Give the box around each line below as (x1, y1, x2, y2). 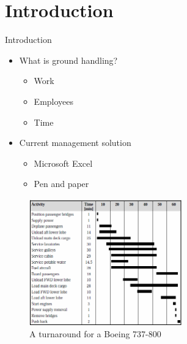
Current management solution (19, 136, 131, 149)
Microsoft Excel (34, 156, 93, 169)
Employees (34, 94, 74, 107)
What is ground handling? (19, 53, 118, 66)
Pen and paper (34, 177, 89, 190)
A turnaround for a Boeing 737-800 (29, 327, 161, 340)
